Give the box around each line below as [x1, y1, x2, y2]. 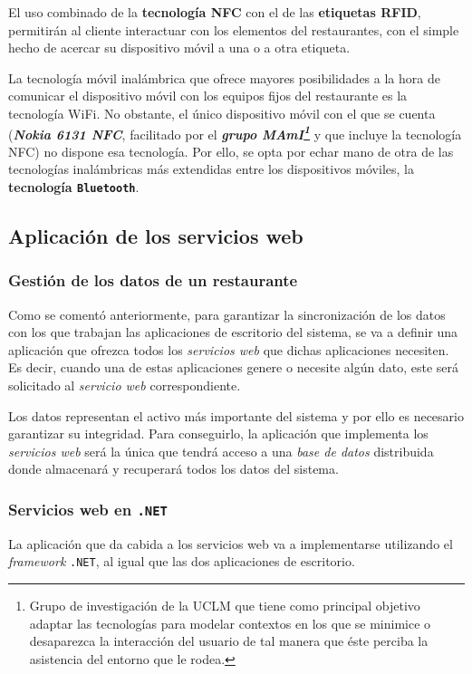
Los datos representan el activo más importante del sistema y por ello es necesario [8, 406, 464, 425]
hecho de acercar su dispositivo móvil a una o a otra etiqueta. [8, 38, 351, 57]
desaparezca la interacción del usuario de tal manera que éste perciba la [29, 631, 429, 650]
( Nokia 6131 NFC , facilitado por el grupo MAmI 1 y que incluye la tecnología [8, 121, 462, 143]
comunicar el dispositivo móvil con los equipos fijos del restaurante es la [8, 86, 408, 105]
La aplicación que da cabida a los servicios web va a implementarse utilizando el [8, 534, 453, 553]
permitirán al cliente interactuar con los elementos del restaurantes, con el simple [8, 20, 459, 39]
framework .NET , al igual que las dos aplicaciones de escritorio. [8, 552, 355, 571]
